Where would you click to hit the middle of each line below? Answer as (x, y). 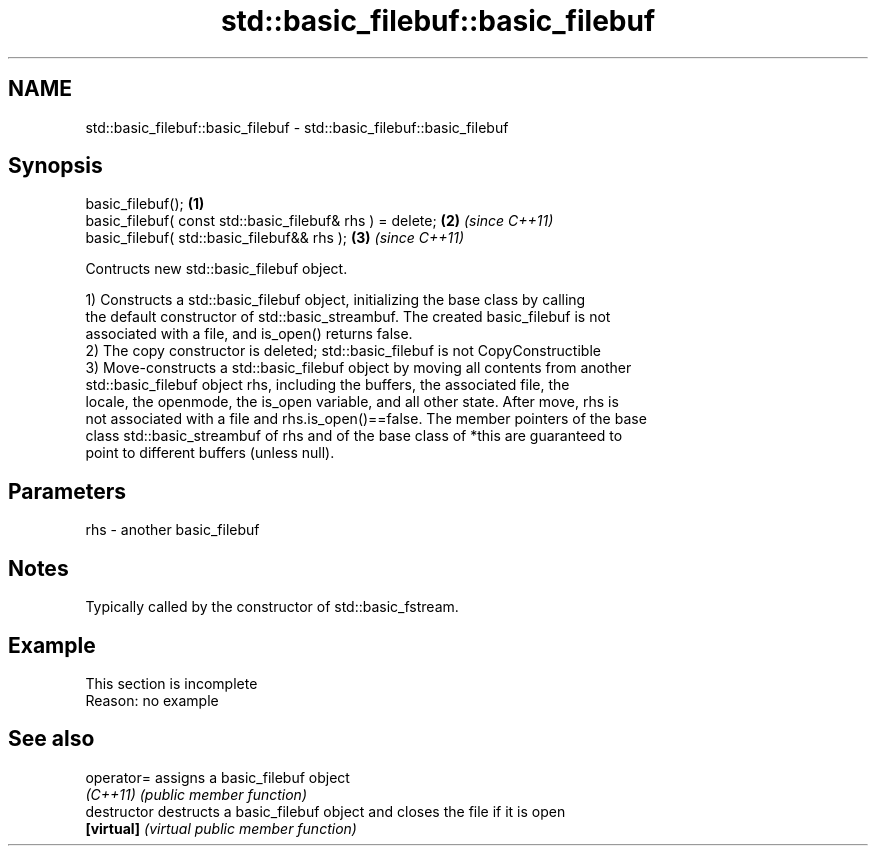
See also (51, 739)
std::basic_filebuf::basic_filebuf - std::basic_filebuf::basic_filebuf (297, 127)
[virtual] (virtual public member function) (221, 828)
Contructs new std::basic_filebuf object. (216, 269)
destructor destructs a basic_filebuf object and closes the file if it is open (325, 811)
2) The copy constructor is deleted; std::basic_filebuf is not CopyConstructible (343, 351)
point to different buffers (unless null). (210, 453)
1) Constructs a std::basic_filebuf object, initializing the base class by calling (335, 300)
